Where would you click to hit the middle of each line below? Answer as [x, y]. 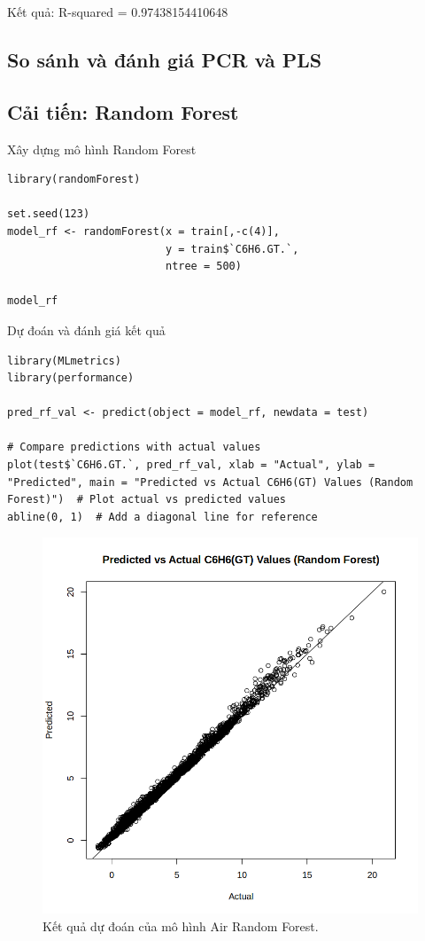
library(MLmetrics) [64, 361]
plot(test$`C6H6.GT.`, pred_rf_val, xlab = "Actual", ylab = [191, 465]
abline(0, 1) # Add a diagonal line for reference [162, 517]
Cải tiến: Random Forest [123, 111]
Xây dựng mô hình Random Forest [102, 149]
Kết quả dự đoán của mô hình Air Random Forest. [181, 926]
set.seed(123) [49, 214]
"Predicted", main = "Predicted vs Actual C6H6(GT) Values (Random [210, 482]
